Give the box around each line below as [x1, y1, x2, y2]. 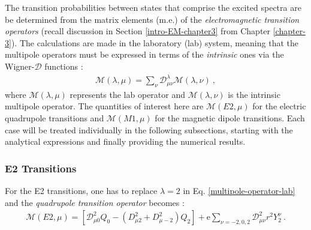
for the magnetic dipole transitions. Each [155, 112, 305, 124]
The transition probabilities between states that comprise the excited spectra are [5, 1, 301, 13]
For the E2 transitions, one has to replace [5, 184, 158, 197]
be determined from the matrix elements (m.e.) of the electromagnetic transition [5, 13, 300, 25]
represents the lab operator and [70, 88, 185, 100]
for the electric [252, 100, 306, 112]
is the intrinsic [228, 88, 280, 100]
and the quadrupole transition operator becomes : [5, 196, 185, 208]
